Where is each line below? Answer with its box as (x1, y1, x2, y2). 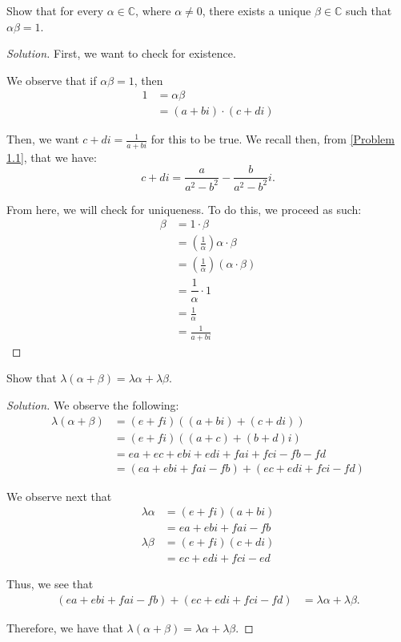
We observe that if (6, 71, 97, 88)
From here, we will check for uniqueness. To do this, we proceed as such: (6, 200, 362, 217)
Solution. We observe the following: (6, 396, 179, 413)
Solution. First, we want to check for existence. (6, 45, 236, 62)
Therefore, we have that (6, 620, 123, 636)
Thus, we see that (6, 575, 94, 592)
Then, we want (6, 131, 79, 147)
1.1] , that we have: (6, 148, 97, 165)
